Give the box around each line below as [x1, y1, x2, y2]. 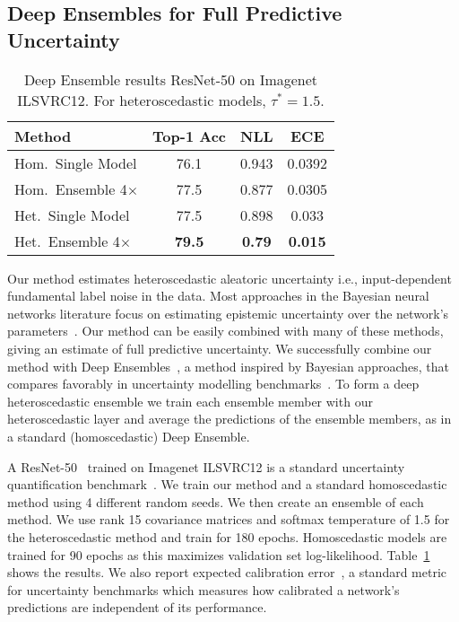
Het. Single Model [14, 204, 130, 225]
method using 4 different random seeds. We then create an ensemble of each [7, 492, 424, 511]
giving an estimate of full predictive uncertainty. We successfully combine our [7, 338, 432, 357]
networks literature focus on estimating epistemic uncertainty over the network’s [7, 303, 449, 322]
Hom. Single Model [14, 152, 137, 173]
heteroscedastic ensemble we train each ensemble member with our [7, 391, 373, 410]
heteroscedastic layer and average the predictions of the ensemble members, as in [7, 409, 452, 428]
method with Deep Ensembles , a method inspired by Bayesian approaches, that [7, 356, 449, 375]
